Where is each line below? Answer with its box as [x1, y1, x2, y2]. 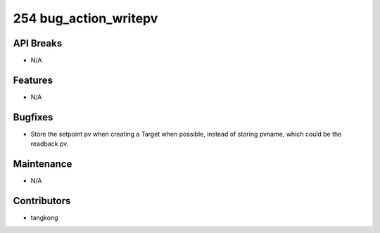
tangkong [30, 213, 58, 222]
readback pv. [30, 139, 69, 148]
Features [13, 74, 53, 86]
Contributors [13, 194, 71, 207]
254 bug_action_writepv [13, 11, 158, 26]
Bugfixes [13, 111, 53, 123]
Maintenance [13, 158, 72, 170]
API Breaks [13, 37, 63, 49]
